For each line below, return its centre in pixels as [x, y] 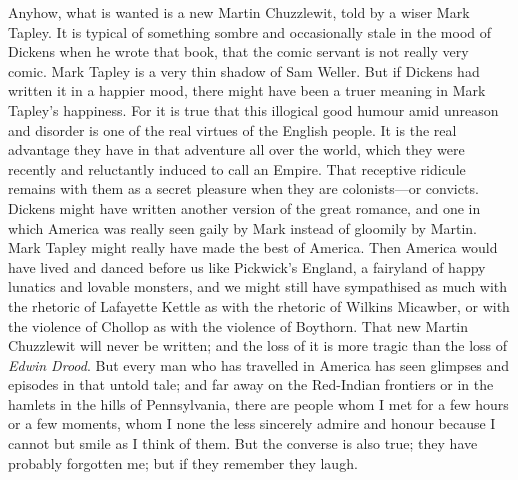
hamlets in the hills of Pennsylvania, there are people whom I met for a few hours [258, 403]
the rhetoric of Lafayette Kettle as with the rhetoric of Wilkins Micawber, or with [259, 305]
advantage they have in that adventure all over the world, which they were [236, 149]
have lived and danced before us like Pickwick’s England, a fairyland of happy [247, 266]
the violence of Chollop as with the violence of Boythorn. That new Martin [238, 325]
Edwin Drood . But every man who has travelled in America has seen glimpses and [259, 364]
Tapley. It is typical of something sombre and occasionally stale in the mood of [250, 31]
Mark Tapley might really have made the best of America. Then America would [253, 247]
